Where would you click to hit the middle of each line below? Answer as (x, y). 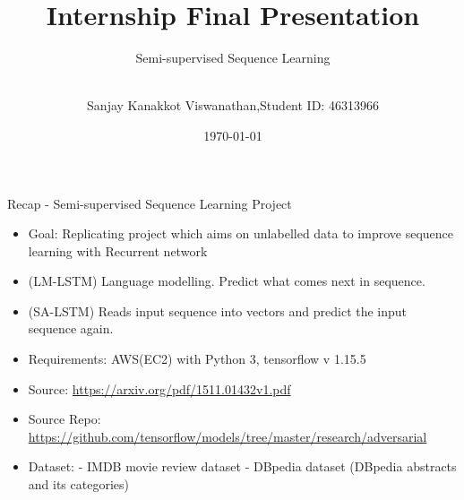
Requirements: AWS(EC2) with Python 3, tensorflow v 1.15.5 (197, 359)
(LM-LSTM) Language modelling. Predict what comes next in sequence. (227, 281)
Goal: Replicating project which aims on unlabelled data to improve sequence (241, 233)
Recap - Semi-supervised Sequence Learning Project (150, 203)
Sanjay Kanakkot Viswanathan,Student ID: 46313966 (233, 105)
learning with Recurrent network (118, 250)
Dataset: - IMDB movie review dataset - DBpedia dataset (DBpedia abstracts (242, 466)
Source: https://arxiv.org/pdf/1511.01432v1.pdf (159, 388)
